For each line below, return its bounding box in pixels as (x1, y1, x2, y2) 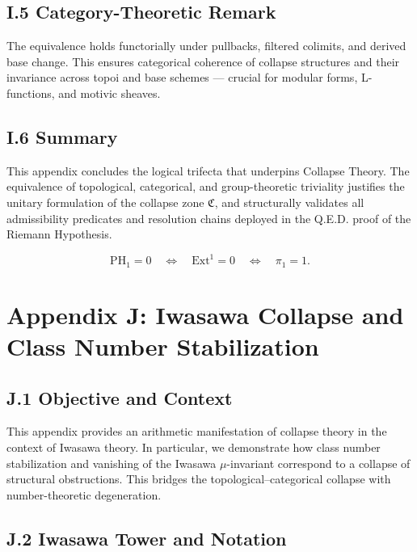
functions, (6, 84, 55, 101)
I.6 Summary (6, 124, 118, 149)
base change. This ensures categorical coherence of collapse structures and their (6, 53, 400, 70)
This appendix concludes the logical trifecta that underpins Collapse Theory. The (6, 162, 410, 179)
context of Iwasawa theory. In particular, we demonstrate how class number (6, 439, 381, 456)
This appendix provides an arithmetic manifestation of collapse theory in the (6, 423, 387, 440)
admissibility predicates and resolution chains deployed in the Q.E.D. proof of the (6, 209, 411, 226)
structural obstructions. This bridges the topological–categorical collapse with (6, 470, 391, 487)
